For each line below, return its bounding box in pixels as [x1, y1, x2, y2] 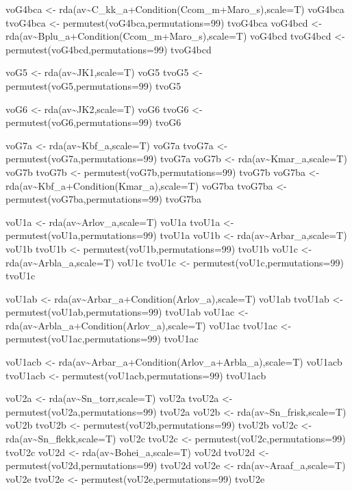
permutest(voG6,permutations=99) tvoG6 [5, 115, 181, 129]
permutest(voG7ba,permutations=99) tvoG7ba [5, 192, 201, 206]
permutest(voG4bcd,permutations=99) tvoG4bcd [5, 42, 212, 56]
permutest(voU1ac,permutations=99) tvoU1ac [5, 331, 199, 346]
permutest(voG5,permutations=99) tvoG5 [5, 78, 181, 92]
